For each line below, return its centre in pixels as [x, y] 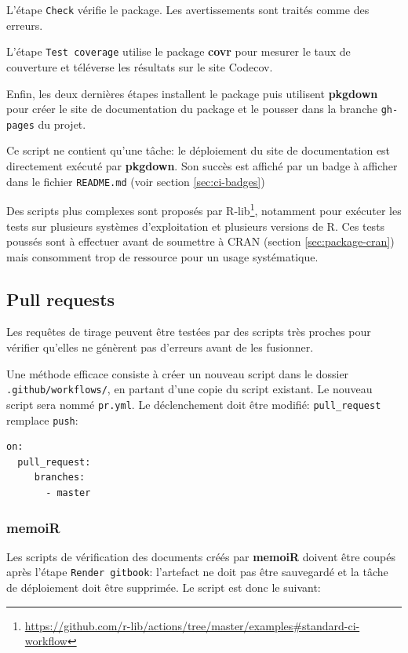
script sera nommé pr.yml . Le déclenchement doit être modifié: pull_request [194, 404]
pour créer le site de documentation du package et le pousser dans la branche [192, 109]
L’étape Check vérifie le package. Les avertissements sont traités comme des [188, 9]
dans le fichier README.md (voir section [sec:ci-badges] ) [136, 181]
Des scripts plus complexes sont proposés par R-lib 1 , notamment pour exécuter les [204, 209]
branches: [60, 478]
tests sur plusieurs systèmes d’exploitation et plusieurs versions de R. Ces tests [196, 226]
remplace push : [42, 420]
